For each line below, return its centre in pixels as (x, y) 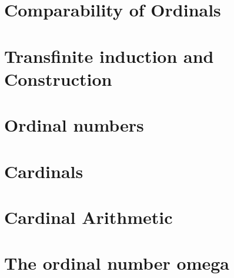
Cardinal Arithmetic (88, 217)
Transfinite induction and (109, 56)
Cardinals (44, 171)
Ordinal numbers (74, 125)
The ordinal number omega (117, 263)
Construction (58, 78)
